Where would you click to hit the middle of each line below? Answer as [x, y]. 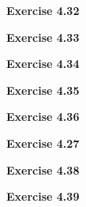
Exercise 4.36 [43, 117]
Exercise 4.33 [43, 37]
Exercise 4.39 [43, 196]
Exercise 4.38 [43, 169]
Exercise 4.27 [43, 143]
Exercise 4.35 [43, 90]
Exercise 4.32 [43, 10]
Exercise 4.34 [43, 64]
